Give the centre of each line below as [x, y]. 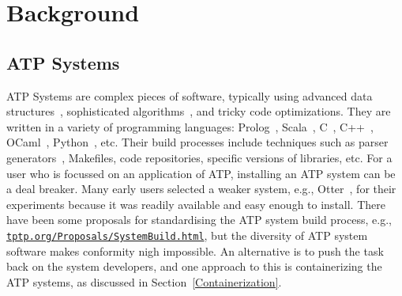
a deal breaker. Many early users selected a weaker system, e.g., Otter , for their [201, 189]
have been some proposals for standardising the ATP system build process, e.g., [199, 220]
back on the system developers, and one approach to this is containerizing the [194, 266]
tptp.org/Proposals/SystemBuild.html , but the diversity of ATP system [187, 235]
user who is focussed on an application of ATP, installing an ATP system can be [201, 173]
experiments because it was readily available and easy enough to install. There [196, 204]
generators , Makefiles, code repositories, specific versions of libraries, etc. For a [199, 157]
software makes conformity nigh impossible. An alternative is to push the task [195, 250]
